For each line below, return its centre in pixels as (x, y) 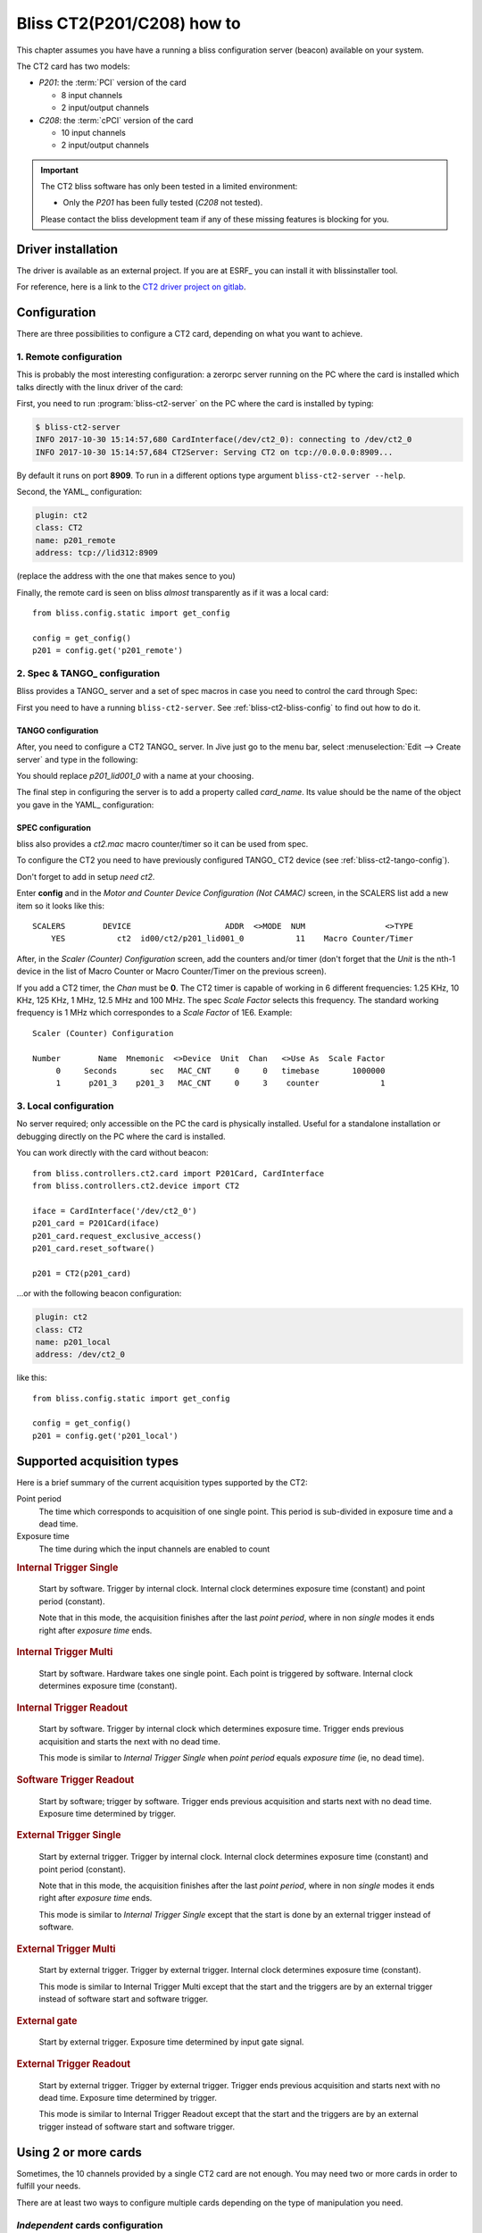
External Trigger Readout (74, 2063)
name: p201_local (73, 1342)
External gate (47, 2020)
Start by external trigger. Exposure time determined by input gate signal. (171, 2042)
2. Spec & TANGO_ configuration (88, 673)
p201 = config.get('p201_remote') (108, 651)
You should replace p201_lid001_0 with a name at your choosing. (135, 775)
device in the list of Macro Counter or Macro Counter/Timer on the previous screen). (172, 971)
